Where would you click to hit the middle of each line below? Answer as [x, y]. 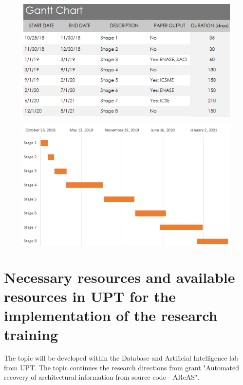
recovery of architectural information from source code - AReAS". [102, 377]
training [31, 334]
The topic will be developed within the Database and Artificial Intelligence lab [121, 358]
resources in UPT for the [90, 296]
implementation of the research [111, 315]
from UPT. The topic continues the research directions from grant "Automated [122, 367]
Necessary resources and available [120, 277]
